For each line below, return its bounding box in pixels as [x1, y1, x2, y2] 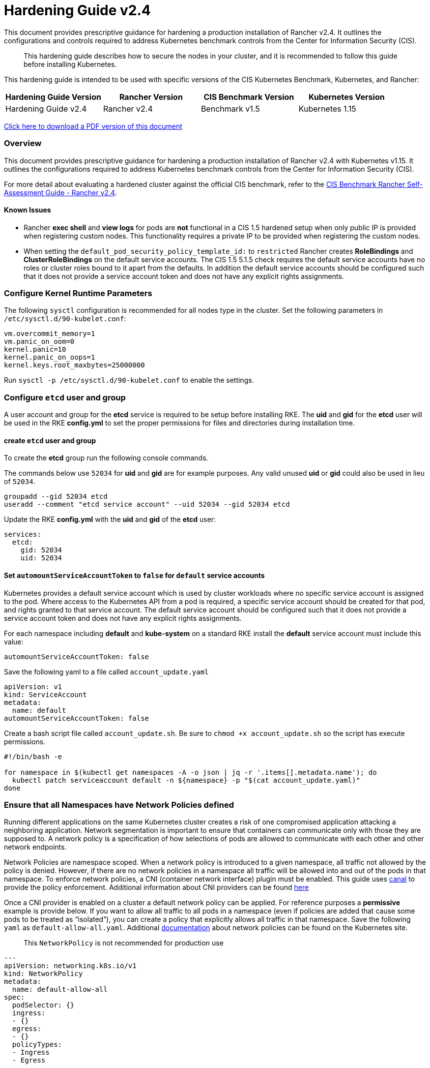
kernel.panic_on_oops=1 [4, 353, 95, 362]
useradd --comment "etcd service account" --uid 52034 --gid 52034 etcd [4, 500, 290, 509]
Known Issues [4, 206, 51, 214]
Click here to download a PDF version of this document [4, 122, 182, 130]
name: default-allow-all [12, 985, 108, 994]
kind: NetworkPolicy [4, 970, 83, 978]
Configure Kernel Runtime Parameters [4, 288, 152, 299]
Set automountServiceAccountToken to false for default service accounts [4, 571, 265, 580]
